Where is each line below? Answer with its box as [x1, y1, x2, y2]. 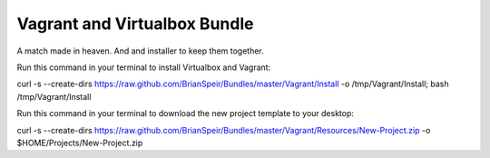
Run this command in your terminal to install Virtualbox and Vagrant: [16, 62, 271, 73]
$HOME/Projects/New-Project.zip [16, 137, 143, 148]
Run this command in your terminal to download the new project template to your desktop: [16, 108, 354, 119]
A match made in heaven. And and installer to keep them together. [16, 45, 265, 56]
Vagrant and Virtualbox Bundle [16, 14, 254, 34]
